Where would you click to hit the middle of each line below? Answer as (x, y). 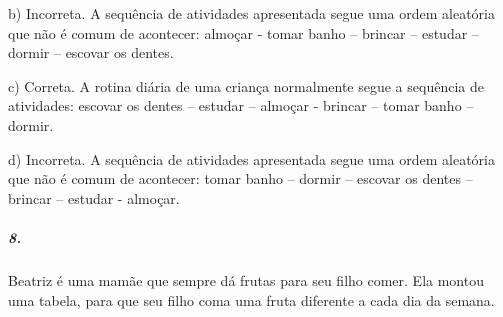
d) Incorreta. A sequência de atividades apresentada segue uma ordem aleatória (251, 158)
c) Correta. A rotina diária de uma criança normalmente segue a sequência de (246, 85)
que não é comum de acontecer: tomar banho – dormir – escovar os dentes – (240, 178)
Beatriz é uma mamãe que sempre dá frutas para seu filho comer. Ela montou (246, 279)
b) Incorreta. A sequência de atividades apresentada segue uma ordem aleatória (251, 13)
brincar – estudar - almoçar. (94, 197)
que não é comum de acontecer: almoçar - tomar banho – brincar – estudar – (243, 32)
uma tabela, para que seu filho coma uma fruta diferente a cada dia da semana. (251, 299)
